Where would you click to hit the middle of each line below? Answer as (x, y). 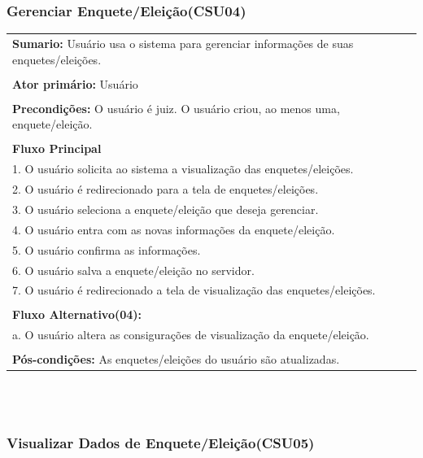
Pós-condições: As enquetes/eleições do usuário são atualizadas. (176, 359)
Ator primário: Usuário (75, 83)
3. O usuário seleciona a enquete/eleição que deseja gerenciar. (166, 209)
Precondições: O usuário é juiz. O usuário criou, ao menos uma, (176, 108)
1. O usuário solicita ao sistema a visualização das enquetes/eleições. (183, 169)
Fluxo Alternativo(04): (77, 314)
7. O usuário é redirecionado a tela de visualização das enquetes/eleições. (194, 290)
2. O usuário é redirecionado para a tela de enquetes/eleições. (166, 189)
